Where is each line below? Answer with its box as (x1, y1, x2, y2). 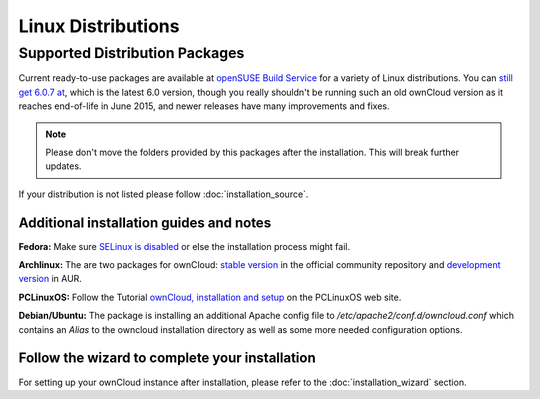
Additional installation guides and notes (18, 214, 272, 231)
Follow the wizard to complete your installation (18, 350, 317, 367)
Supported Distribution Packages (18, 44, 245, 62)
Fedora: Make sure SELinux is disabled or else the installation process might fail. (18, 240, 350, 252)
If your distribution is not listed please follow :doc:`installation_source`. (18, 188, 309, 200)
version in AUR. (18, 273, 82, 285)
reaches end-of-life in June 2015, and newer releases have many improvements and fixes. (18, 100, 390, 112)
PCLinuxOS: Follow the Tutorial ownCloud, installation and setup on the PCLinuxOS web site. (18, 291, 402, 303)
